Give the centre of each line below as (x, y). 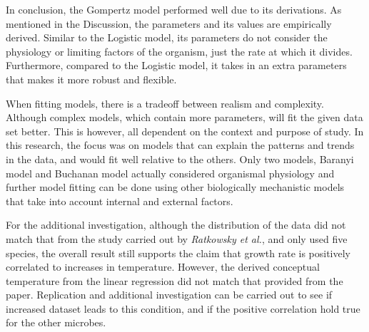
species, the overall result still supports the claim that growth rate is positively (178, 253)
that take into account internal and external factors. (120, 201)
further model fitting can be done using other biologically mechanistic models (175, 187)
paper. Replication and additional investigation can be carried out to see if (169, 295)
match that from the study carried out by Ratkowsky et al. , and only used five (177, 238)
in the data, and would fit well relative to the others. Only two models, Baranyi (180, 159)
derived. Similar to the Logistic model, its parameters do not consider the (167, 37)
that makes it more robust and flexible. (91, 79)
